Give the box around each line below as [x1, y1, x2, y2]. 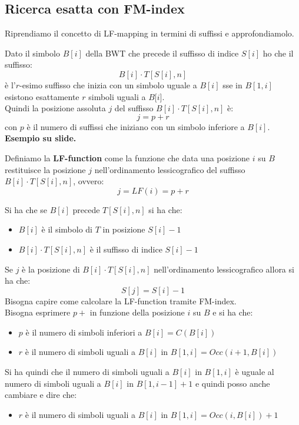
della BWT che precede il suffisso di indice [85, 47, 239, 59]
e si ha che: [212, 306, 253, 318]
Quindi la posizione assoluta [5, 102, 106, 114]
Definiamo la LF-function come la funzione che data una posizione [5, 151, 250, 164]
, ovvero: [73, 175, 104, 187]
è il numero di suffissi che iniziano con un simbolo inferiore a [26, 120, 245, 132]
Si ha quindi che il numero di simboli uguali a [5, 366, 170, 378]
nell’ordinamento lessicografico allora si [154, 263, 294, 275]
